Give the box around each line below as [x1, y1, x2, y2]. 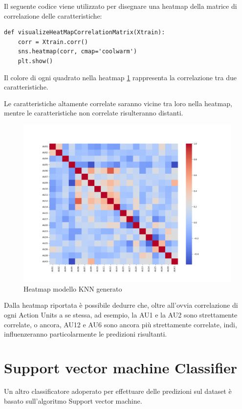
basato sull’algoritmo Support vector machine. [4, 395, 142, 406]
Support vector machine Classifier [4, 358, 238, 377]
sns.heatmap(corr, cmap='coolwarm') [18, 48, 137, 55]
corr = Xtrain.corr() [18, 38, 88, 45]
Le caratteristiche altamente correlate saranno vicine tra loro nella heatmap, [4, 98, 232, 108]
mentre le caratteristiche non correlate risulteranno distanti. [4, 108, 183, 118]
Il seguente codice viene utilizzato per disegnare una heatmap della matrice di [4, 1, 237, 11]
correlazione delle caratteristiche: [4, 10, 102, 21]
